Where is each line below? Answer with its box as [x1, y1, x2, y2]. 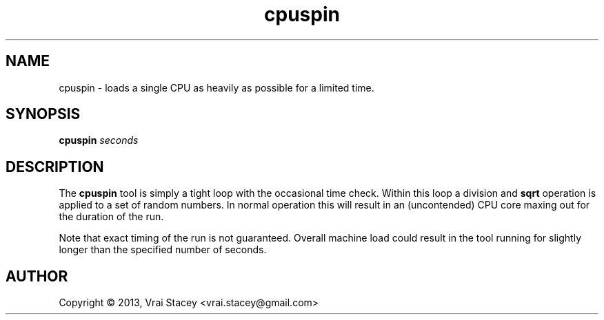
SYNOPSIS [6, 105, 81, 123]
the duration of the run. [59, 211, 164, 223]
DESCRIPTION [6, 158, 104, 175]
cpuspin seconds [59, 134, 139, 147]
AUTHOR [6, 267, 68, 285]
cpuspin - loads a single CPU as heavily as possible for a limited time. [59, 81, 374, 94]
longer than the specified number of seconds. [59, 244, 267, 256]
